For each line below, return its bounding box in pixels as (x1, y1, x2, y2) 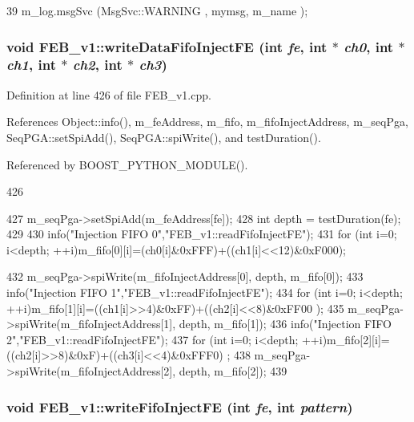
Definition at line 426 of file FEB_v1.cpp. (6, 86, 211, 103)
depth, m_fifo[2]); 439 (179, 363, 287, 379)
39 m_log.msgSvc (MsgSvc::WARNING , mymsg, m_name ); (6, 2, 308, 18)
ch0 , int (344, 36, 394, 56)
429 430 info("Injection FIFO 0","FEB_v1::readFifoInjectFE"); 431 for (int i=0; (6, 225, 397, 242)
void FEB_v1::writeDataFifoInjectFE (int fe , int (6, 36, 328, 56)
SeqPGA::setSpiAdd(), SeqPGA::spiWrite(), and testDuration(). (6, 128, 321, 145)
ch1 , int (6, 55, 56, 75)
